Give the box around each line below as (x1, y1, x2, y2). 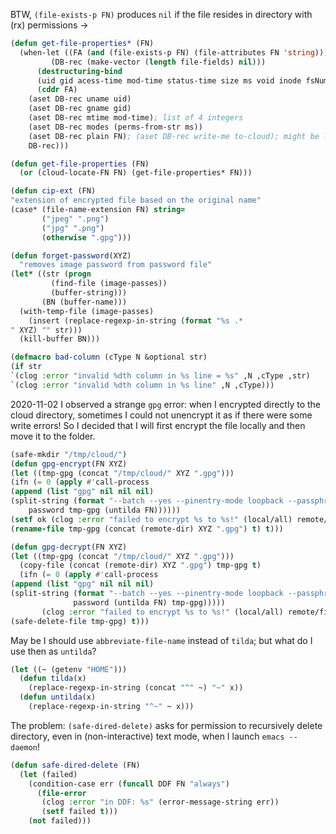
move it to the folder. (10, 430, 96, 442)
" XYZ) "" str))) (10, 325, 83, 335)
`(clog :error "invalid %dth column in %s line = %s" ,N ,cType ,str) (10, 371, 311, 381)
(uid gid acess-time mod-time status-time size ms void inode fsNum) (36, 75, 333, 86)
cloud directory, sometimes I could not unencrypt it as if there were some (10, 409, 313, 421)
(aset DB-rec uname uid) (28, 94, 132, 104)
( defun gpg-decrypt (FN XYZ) (10, 542, 128, 552)
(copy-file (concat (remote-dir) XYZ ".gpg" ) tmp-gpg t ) (19, 560, 262, 571)
